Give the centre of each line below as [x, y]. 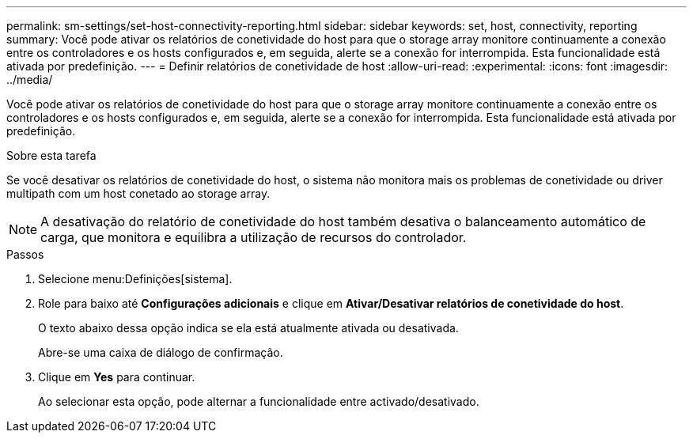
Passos [25, 254]
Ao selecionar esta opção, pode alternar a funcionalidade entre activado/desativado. [259, 401]
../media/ [30, 79]
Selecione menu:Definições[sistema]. [135, 279]
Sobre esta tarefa [51, 155]
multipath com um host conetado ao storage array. [138, 193]
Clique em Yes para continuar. [117, 377]
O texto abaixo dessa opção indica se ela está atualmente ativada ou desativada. [248, 328]
